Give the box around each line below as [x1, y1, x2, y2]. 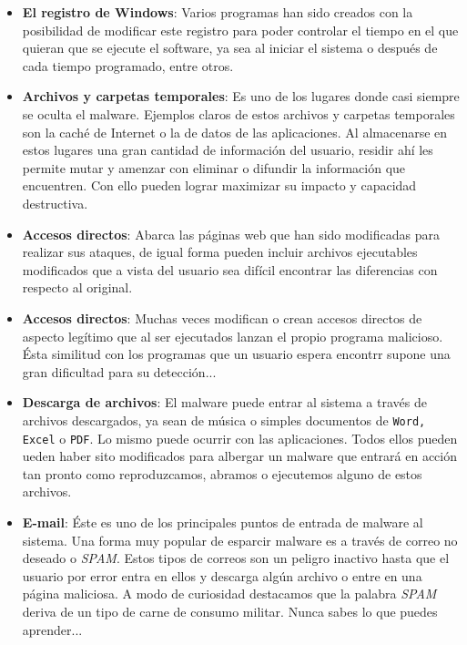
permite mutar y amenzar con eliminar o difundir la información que [22, 158, 406, 177]
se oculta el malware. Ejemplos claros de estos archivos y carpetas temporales [22, 104, 455, 123]
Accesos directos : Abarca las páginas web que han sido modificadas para [22, 224, 440, 243]
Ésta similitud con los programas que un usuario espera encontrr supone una [22, 344, 451, 363]
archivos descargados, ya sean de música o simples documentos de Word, [22, 410, 426, 429]
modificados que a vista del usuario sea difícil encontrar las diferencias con [22, 260, 438, 279]
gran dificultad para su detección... [22, 362, 217, 381]
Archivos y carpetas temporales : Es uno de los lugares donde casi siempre [22, 87, 460, 106]
